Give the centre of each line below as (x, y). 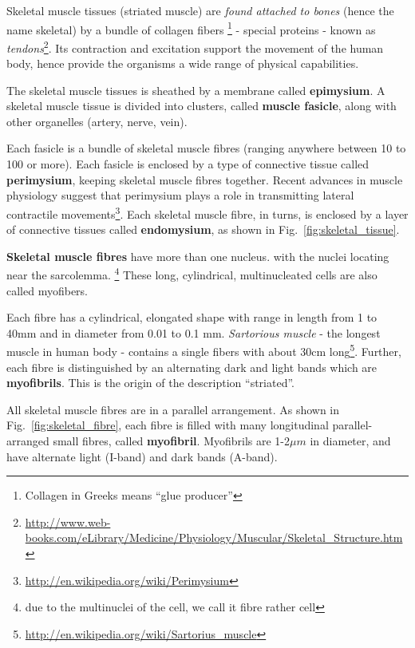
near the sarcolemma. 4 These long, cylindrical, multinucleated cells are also (192, 273)
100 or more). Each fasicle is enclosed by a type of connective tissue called (188, 164)
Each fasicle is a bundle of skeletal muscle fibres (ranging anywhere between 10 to (206, 148)
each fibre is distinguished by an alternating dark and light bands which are (192, 367)
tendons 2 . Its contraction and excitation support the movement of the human (195, 46)
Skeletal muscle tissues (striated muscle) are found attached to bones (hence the (200, 10)
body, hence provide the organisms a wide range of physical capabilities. (183, 63)
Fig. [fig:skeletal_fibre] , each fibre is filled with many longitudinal (168, 425)
